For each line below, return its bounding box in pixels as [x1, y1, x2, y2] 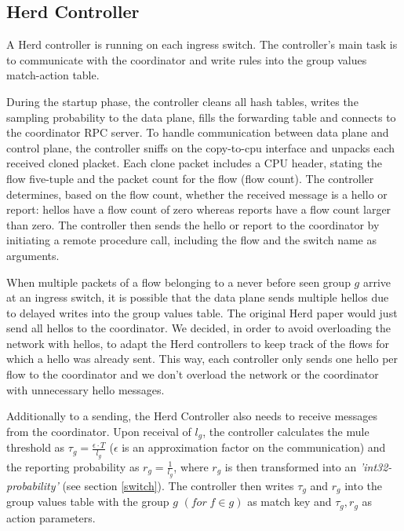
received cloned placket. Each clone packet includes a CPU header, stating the [6, 155, 382, 171]
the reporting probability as [6, 458, 140, 474]
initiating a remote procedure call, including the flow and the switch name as [6, 232, 377, 248]
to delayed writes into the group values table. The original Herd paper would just [6, 304, 398, 320]
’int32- [359, 458, 392, 474]
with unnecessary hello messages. [6, 381, 165, 397]
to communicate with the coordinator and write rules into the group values [6, 51, 367, 68]
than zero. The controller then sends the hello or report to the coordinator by [6, 216, 380, 233]
